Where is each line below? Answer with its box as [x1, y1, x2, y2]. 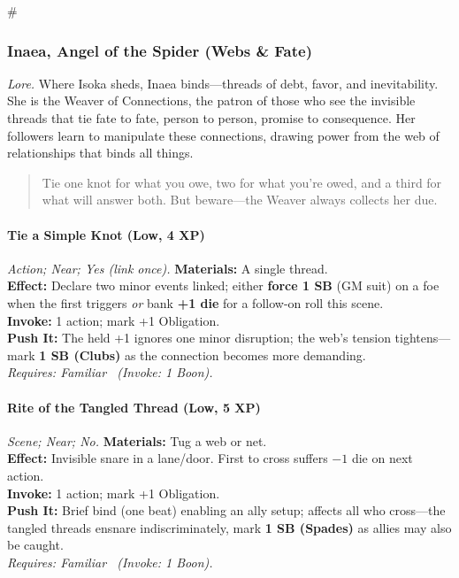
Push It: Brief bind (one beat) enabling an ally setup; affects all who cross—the [7, 501, 446, 520]
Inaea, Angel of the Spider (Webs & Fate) [7, 39, 312, 61]
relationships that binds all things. [7, 143, 194, 162]
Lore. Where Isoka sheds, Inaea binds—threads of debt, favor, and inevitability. [7, 73, 439, 92]
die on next [351, 449, 413, 467]
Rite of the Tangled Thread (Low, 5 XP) [7, 397, 261, 416]
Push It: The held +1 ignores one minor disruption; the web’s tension [7, 328, 391, 347]
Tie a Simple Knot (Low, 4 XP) [7, 225, 205, 243]
